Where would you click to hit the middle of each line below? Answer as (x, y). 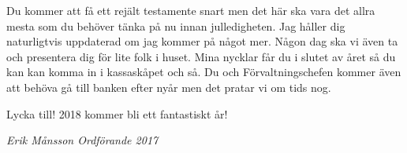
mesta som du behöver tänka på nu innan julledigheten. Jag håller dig (176, 25)
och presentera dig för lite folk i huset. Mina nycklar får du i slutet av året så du (201, 56)
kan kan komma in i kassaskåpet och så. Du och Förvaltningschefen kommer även (204, 72)
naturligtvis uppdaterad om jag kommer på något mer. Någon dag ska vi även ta (202, 41)
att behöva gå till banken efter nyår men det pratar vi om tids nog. (169, 87)
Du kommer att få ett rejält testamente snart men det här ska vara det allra (191, 10)
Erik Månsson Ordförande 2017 (82, 140)
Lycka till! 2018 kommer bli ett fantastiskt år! (117, 113)
